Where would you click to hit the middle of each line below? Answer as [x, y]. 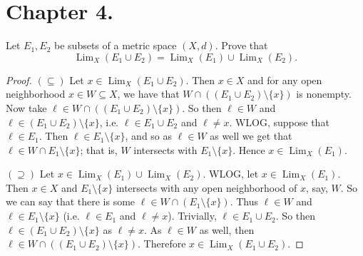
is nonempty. [324, 94]
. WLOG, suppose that [279, 122]
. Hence [249, 149]
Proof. [19, 80]
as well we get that [251, 136]
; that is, [99, 149]
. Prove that [241, 45]
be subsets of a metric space [116, 45]
